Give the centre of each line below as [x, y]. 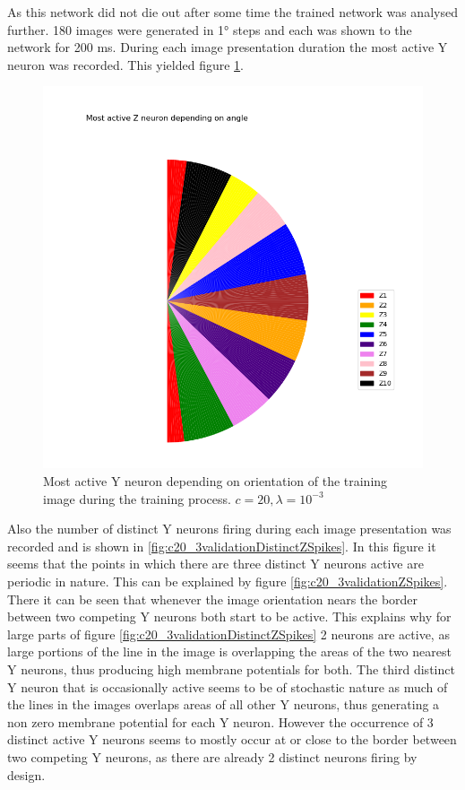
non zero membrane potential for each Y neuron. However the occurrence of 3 [220, 721]
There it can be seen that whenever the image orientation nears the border [213, 599]
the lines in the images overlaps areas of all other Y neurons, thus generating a [224, 704]
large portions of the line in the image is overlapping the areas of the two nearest [229, 651]
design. [26, 774]
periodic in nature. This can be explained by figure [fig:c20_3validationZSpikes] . [228, 582]
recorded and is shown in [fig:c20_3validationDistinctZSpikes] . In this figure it [222, 546]
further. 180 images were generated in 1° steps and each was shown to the [210, 29]
